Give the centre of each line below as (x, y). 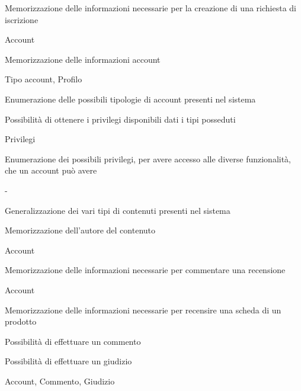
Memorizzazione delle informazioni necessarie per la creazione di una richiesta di (150, 8)
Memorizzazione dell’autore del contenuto (80, 230)
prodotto (21, 321)
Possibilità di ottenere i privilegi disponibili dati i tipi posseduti (120, 119)
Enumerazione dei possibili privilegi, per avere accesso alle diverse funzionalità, (148, 158)
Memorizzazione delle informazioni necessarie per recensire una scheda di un (143, 310)
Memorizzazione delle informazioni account (83, 59)
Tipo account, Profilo (44, 79)
